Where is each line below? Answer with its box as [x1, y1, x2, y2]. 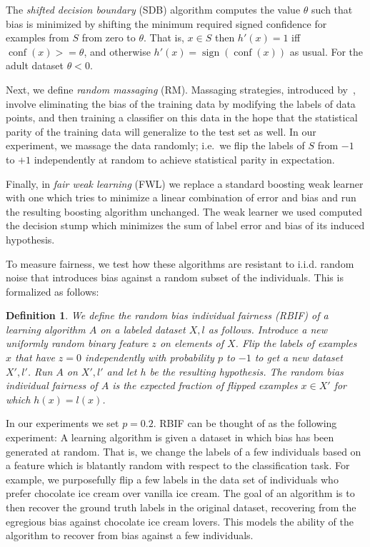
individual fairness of [6, 378, 98, 393]
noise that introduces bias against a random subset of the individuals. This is [6, 270, 344, 285]
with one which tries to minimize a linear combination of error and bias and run [6, 190, 356, 205]
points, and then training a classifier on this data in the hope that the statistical [6, 110, 358, 125]
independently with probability [85, 350, 214, 365]
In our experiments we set [6, 416, 119, 431]
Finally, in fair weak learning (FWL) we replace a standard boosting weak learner [6, 176, 364, 191]
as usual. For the [289, 44, 364, 59]
